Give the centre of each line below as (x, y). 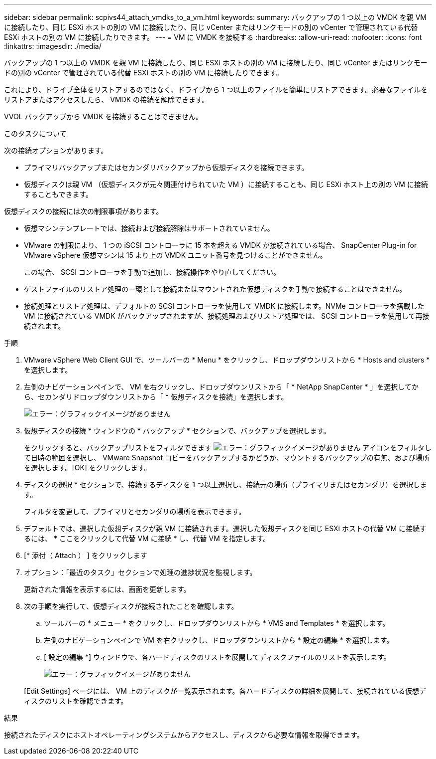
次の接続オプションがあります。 (56, 150)
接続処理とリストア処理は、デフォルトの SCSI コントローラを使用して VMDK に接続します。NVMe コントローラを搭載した (224, 306)
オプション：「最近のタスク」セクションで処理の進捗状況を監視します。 (140, 572)
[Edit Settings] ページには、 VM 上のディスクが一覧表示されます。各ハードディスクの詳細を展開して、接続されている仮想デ (225, 691)
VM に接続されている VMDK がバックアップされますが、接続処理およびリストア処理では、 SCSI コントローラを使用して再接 (227, 316)
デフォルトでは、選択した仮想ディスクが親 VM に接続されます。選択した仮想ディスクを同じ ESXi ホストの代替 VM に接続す (225, 528)
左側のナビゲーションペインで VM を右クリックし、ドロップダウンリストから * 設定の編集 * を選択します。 (219, 640)
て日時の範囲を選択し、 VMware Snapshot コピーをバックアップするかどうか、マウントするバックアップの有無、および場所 (227, 458)
